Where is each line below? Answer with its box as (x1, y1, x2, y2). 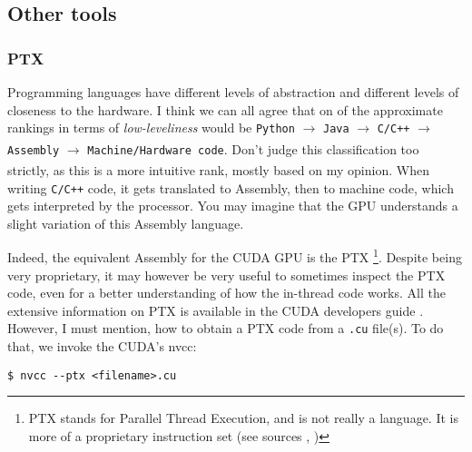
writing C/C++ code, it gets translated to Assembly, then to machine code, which (7, 178, 454, 197)
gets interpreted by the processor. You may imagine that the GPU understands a (7, 196, 458, 215)
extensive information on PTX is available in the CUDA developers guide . (7, 300, 424, 319)
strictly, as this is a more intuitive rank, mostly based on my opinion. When (7, 160, 429, 179)
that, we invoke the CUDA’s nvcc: (7, 337, 197, 356)
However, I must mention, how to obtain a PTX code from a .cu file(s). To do (7, 319, 444, 338)
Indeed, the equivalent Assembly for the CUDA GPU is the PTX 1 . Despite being (7, 245, 462, 267)
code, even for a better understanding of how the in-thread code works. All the (7, 283, 446, 302)
